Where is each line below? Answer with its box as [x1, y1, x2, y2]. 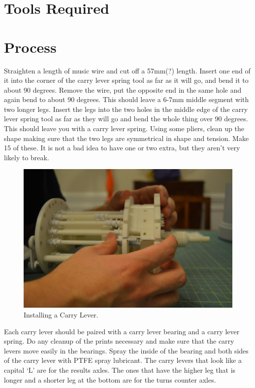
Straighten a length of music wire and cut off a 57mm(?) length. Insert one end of [4, 65, 251, 75]
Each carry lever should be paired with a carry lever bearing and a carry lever [4, 326, 240, 336]
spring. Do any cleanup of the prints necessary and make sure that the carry [4, 336, 234, 346]
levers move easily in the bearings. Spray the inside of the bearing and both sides [4, 345, 249, 355]
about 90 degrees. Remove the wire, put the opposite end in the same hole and [4, 84, 242, 95]
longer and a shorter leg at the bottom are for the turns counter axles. [4, 374, 216, 385]
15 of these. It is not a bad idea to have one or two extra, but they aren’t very [4, 142, 240, 153]
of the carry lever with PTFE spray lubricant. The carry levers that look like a [4, 355, 242, 365]
